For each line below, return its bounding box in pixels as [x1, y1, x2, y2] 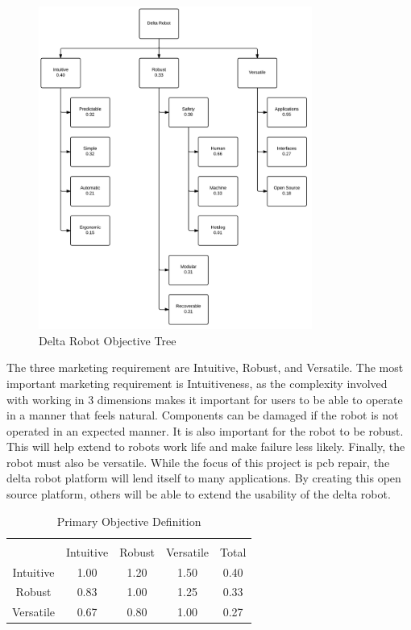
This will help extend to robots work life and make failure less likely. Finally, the [6, 438, 405, 455]
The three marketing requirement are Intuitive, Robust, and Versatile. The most [6, 359, 404, 376]
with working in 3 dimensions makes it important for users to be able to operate [6, 390, 403, 407]
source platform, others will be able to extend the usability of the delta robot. [6, 486, 391, 503]
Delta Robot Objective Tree [39, 332, 176, 348]
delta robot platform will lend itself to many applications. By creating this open [6, 469, 401, 486]
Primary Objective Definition [56, 512, 201, 529]
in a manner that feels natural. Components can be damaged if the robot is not [6, 407, 399, 423]
